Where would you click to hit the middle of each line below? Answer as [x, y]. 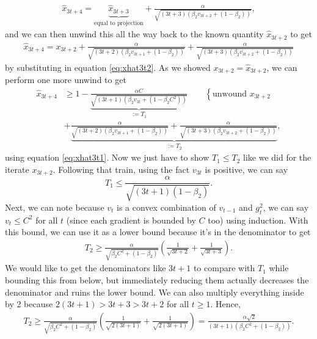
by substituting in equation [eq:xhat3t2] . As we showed [108, 67]
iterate [17, 169]
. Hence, [225, 304]
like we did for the [277, 157]
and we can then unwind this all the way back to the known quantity [134, 34]
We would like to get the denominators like [86, 268]
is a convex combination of [166, 207]
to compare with [224, 268]
